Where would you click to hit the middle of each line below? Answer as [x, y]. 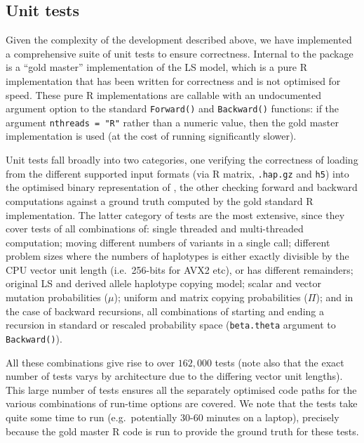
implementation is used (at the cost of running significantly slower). [151, 136]
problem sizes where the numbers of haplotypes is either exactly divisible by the [177, 256]
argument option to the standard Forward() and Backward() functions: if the [173, 108]
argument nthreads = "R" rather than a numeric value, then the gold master [173, 122]
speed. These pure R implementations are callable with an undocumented [164, 94]
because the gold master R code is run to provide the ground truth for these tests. [182, 431]
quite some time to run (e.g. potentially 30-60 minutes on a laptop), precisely [173, 417]
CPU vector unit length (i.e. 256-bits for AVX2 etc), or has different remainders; [180, 269]
